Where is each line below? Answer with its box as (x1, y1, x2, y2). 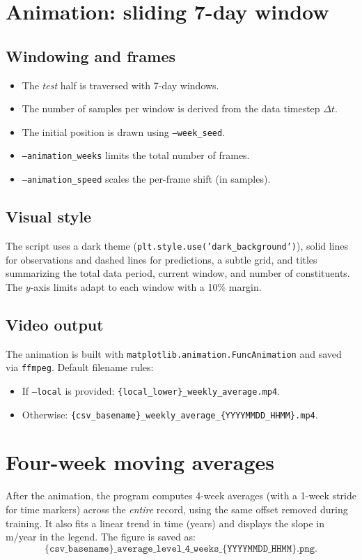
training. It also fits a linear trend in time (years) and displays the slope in (6, 515, 324, 530)
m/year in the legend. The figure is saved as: (6, 529, 196, 544)
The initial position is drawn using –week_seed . (22, 124, 226, 139)
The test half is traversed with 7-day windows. (22, 77, 219, 92)
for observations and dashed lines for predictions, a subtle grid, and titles (6, 252, 317, 266)
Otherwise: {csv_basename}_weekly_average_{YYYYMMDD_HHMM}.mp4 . (22, 407, 318, 421)
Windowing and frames (6, 45, 175, 66)
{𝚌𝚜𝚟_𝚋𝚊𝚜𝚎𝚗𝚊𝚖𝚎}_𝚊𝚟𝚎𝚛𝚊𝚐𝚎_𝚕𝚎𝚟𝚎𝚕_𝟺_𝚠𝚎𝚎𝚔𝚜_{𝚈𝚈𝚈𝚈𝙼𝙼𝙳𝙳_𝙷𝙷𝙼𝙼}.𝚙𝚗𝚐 (45, 543, 315, 554)
